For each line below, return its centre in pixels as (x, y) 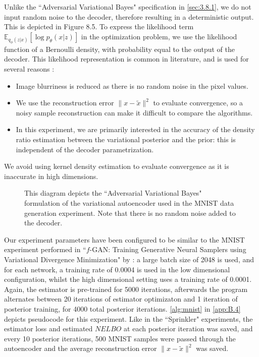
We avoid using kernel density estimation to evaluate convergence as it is (117, 166)
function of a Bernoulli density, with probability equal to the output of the (119, 49)
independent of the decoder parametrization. (85, 149)
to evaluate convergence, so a (198, 103)
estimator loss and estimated (48, 329)
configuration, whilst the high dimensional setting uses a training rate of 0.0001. (128, 279)
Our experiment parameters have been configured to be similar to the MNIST (124, 239)
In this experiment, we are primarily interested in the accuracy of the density (135, 129)
